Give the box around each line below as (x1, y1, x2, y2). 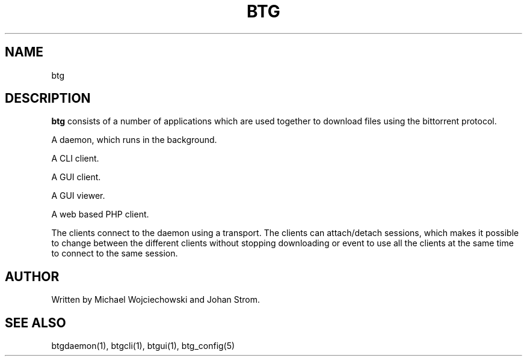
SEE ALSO (5, 315, 66, 330)
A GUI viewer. (51, 190, 105, 201)
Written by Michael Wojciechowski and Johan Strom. (51, 294, 260, 305)
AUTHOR (5, 268, 60, 284)
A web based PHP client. (51, 209, 149, 220)
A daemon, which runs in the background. (51, 135, 217, 145)
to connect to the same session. (51, 248, 178, 259)
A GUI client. (51, 172, 101, 183)
